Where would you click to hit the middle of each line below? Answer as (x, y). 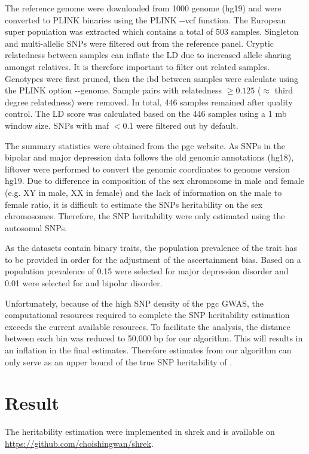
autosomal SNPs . (36, 227)
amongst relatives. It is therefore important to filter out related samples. (137, 66)
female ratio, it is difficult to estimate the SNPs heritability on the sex (134, 204)
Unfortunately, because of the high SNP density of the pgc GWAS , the (134, 303)
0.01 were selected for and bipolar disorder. (84, 283)
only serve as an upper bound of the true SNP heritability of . (119, 361)
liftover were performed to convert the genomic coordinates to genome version (147, 169)
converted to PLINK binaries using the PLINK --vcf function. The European (146, 19)
